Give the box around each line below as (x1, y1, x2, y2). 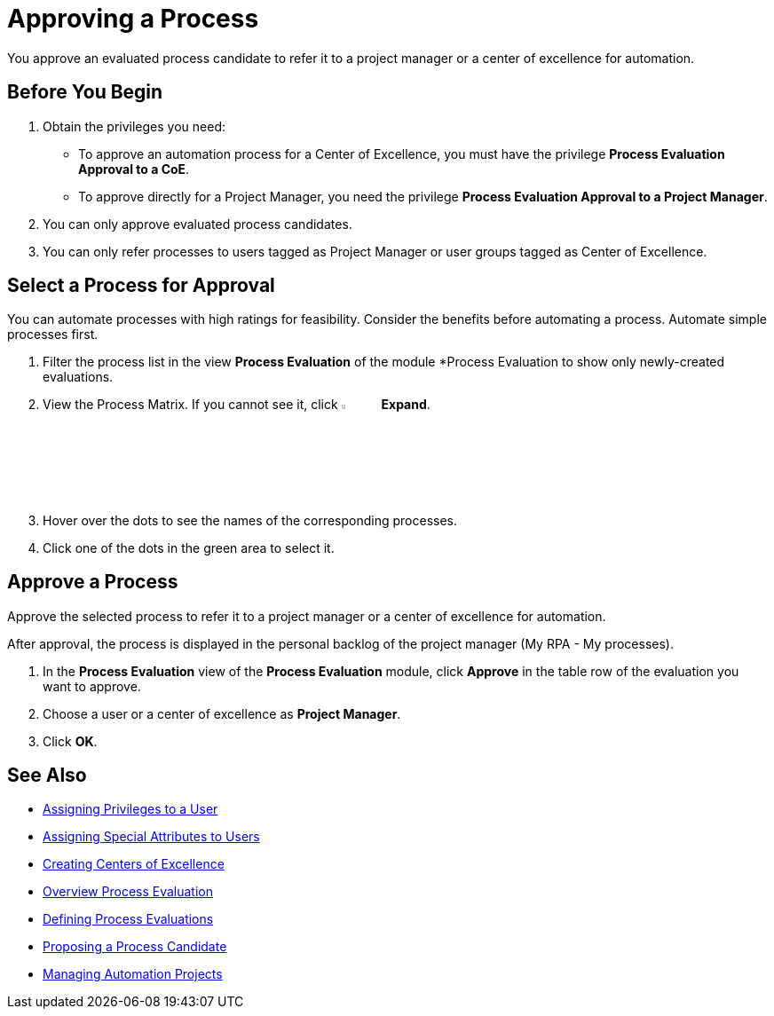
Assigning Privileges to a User (43, 801, 218, 817)
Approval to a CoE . (78, 161, 190, 177)
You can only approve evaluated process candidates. (43, 216, 352, 232)
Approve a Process (7, 571, 178, 594)
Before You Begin (7, 81, 163, 104)
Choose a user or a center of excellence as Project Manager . (43, 705, 401, 721)
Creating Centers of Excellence (43, 856, 225, 872)
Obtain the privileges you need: (43, 118, 226, 134)
